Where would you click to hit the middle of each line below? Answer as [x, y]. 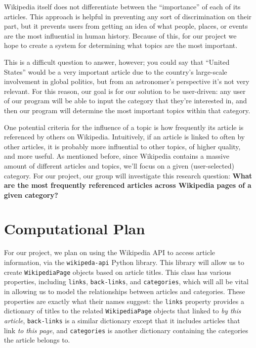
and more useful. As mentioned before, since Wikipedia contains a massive [117, 156]
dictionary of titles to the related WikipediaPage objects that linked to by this [123, 311]
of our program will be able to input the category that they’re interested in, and [126, 101]
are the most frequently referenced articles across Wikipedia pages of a [128, 185]
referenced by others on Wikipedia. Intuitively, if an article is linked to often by [125, 137]
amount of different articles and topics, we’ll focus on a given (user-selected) [119, 165]
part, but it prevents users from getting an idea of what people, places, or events [126, 26]
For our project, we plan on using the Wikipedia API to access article [109, 252]
